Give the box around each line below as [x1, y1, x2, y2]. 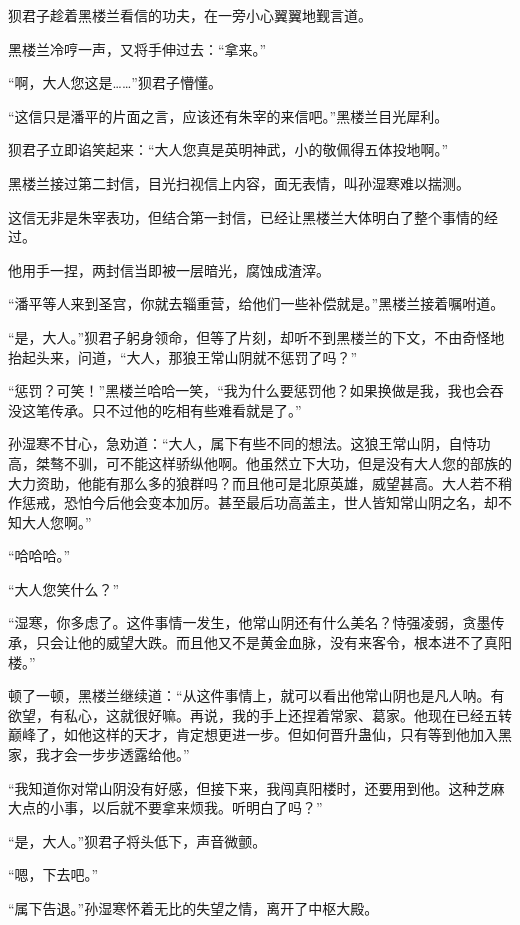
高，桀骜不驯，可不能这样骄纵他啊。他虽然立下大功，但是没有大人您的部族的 [8, 452, 512, 473]
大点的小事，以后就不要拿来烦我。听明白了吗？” [8, 797, 323, 818]
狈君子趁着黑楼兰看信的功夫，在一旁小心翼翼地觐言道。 [8, 5, 372, 25]
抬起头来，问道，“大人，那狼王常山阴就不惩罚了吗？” [8, 346, 358, 367]
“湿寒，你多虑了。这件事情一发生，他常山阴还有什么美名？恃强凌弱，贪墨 [8, 612, 491, 633]
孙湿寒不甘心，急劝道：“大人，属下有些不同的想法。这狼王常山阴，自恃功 [8, 433, 491, 454]
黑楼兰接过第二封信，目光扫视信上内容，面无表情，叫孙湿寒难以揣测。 [8, 172, 470, 193]
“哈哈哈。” [8, 545, 71, 566]
